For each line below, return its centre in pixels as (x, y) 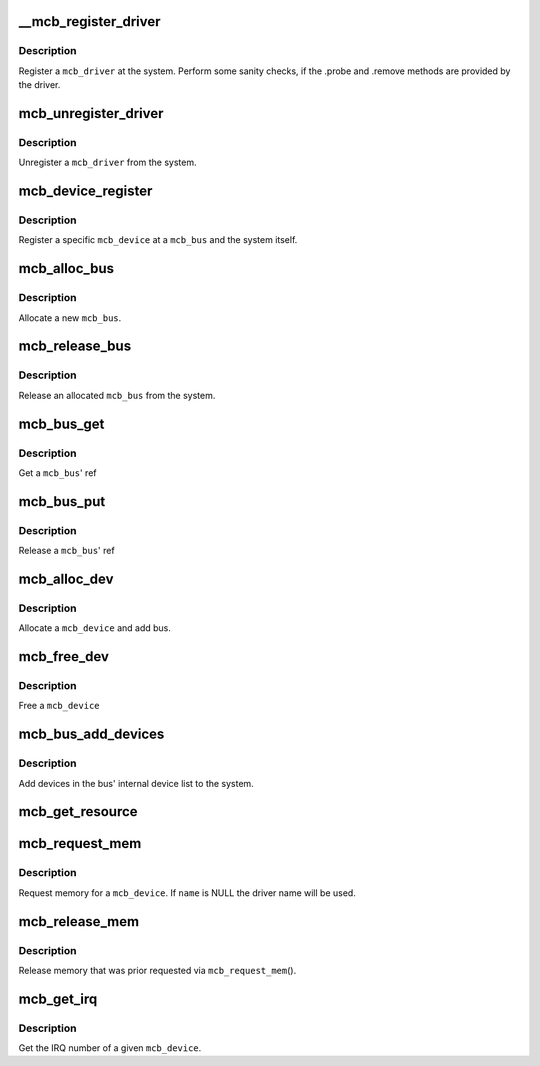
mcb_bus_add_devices (91, 734)
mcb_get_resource (78, 811)
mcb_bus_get (61, 423)
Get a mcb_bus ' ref (57, 472)
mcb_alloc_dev (66, 578)
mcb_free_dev (64, 656)
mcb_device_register (85, 191)
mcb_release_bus (75, 346)
